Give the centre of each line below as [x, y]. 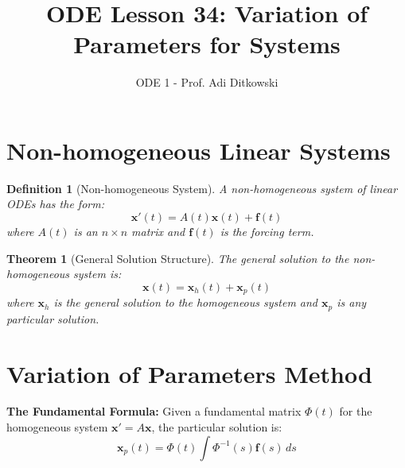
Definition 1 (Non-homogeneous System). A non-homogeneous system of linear [202, 188]
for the [356, 411]
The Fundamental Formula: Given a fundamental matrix [154, 411]
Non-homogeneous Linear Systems [199, 150]
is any [352, 302]
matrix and [158, 232]
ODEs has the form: [55, 204]
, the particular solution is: [217, 427]
